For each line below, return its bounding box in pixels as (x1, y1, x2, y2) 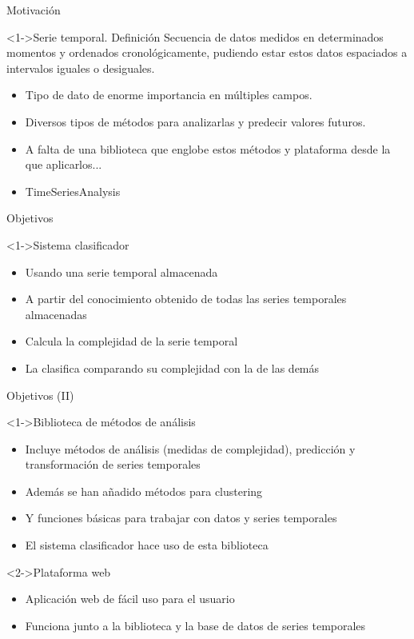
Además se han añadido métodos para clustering (25, 482, 263, 499)
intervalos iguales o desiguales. (6, 59, 155, 76)
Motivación (6, 2, 61, 18)
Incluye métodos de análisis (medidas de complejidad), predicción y (25, 440, 356, 457)
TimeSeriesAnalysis (25, 182, 121, 199)
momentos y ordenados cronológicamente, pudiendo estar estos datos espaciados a (6, 44, 408, 61)
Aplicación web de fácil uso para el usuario (25, 590, 235, 607)
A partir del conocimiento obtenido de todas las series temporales (25, 290, 347, 307)
